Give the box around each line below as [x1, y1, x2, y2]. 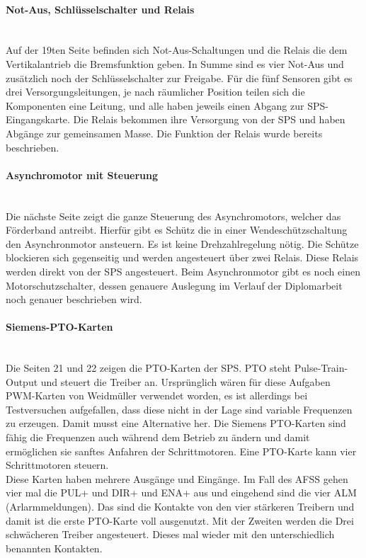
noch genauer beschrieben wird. [6, 292, 142, 307]
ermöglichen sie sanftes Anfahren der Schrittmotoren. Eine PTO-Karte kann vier [6, 443, 357, 458]
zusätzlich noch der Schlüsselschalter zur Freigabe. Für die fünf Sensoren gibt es [6, 70, 353, 85]
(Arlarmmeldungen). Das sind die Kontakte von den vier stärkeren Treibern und [6, 499, 355, 514]
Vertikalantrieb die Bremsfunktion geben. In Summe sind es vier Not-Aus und [6, 56, 344, 71]
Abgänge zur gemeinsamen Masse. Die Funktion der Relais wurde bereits [6, 125, 323, 140]
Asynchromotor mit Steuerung [6, 167, 159, 182]
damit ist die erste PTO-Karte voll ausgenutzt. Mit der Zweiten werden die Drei [6, 513, 354, 528]
